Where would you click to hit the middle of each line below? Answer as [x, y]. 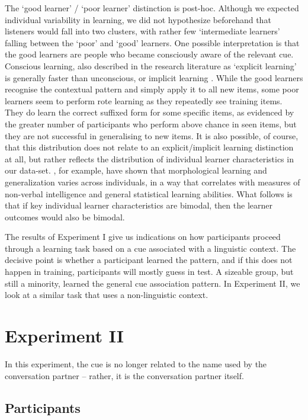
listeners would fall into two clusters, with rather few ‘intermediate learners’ [142, 31]
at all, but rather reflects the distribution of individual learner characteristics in [149, 158]
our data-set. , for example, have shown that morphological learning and [136, 170]
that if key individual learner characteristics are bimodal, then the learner [139, 205]
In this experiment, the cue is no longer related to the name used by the [136, 363]
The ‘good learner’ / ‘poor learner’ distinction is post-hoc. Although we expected [152, 8]
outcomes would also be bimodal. [65, 217]
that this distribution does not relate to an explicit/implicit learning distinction [149, 147]
